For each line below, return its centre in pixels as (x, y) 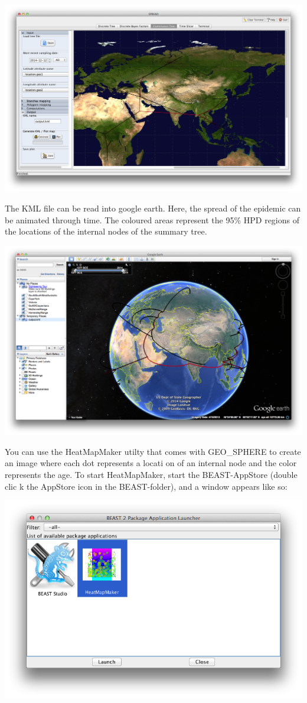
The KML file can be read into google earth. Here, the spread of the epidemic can (153, 208)
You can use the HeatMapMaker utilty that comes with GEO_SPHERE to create (153, 451)
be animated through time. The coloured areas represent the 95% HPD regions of (152, 219)
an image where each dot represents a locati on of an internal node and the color (151, 463)
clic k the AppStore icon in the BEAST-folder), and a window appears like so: (146, 486)
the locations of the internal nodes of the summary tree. (106, 231)
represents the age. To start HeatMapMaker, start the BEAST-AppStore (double (151, 475)
